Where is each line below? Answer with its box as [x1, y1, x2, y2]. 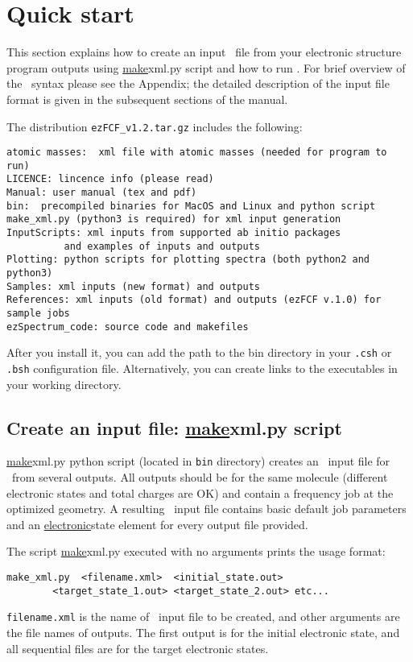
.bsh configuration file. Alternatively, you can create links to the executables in [6, 360, 398, 376]
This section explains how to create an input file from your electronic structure [6, 43, 402, 60]
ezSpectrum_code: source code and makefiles [6, 321, 249, 333]
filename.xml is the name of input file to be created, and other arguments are [6, 608, 400, 625]
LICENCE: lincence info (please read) [6, 173, 214, 185]
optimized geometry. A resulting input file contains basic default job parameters [6, 500, 407, 517]
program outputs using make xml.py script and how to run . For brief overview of [6, 59, 406, 76]
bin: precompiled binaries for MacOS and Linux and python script [6, 200, 376, 212]
